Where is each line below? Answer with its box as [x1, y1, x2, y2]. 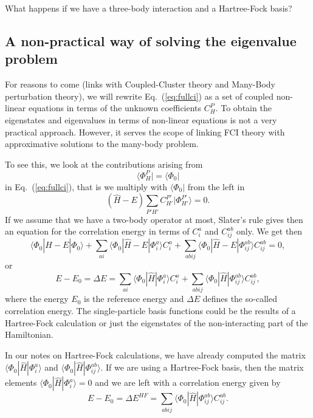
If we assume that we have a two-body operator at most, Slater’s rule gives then [5, 213, 303, 225]
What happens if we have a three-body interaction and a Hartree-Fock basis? [5, 2, 292, 14]
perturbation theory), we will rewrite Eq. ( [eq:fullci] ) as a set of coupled [5, 89, 273, 102]
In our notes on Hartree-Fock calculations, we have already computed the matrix [5, 348, 306, 361]
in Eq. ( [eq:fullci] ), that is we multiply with [5, 180, 168, 193]
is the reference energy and [84, 292, 184, 305]
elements [5, 376, 37, 389]
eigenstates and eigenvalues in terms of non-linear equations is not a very [5, 113, 277, 126]
